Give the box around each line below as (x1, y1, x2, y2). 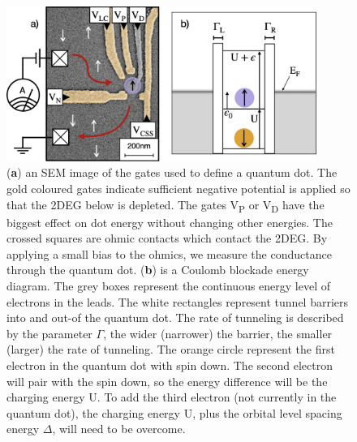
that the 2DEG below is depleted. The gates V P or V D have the (6, 195, 325, 215)
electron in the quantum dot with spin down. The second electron (6, 357, 333, 374)
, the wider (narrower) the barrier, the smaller (103, 324, 333, 341)
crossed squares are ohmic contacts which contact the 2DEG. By (6, 230, 328, 247)
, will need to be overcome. (52, 420, 186, 437)
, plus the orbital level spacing (192, 404, 342, 421)
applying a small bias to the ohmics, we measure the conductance (6, 245, 332, 262)
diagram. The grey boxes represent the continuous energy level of (6, 277, 331, 294)
